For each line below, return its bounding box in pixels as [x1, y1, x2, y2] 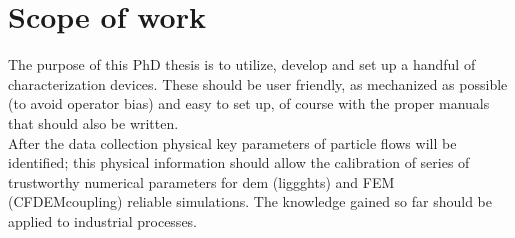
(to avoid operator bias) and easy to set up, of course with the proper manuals [8, 93, 490, 114]
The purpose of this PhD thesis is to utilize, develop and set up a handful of [8, 54, 476, 75]
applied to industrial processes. [8, 210, 198, 231]
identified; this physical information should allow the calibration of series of [8, 152, 470, 173]
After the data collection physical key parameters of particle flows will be [8, 132, 457, 153]
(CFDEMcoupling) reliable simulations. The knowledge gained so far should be [8, 191, 493, 212]
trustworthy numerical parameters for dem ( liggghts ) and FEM [8, 171, 395, 192]
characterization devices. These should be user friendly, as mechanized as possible [8, 73, 508, 94]
